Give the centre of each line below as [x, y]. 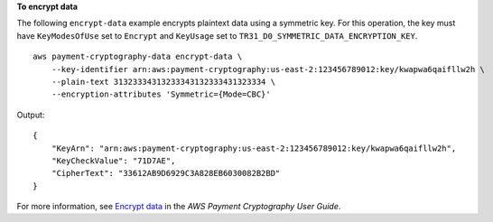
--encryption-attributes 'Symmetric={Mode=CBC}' [161, 94]
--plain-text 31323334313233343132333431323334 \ [163, 82]
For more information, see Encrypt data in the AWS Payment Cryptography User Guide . [179, 207]
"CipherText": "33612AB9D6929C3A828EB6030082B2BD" [166, 173]
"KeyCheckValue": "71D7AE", [113, 161]
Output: [31, 115]
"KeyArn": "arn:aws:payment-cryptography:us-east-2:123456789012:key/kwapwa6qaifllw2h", [254, 148]
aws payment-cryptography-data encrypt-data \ [138, 57]
